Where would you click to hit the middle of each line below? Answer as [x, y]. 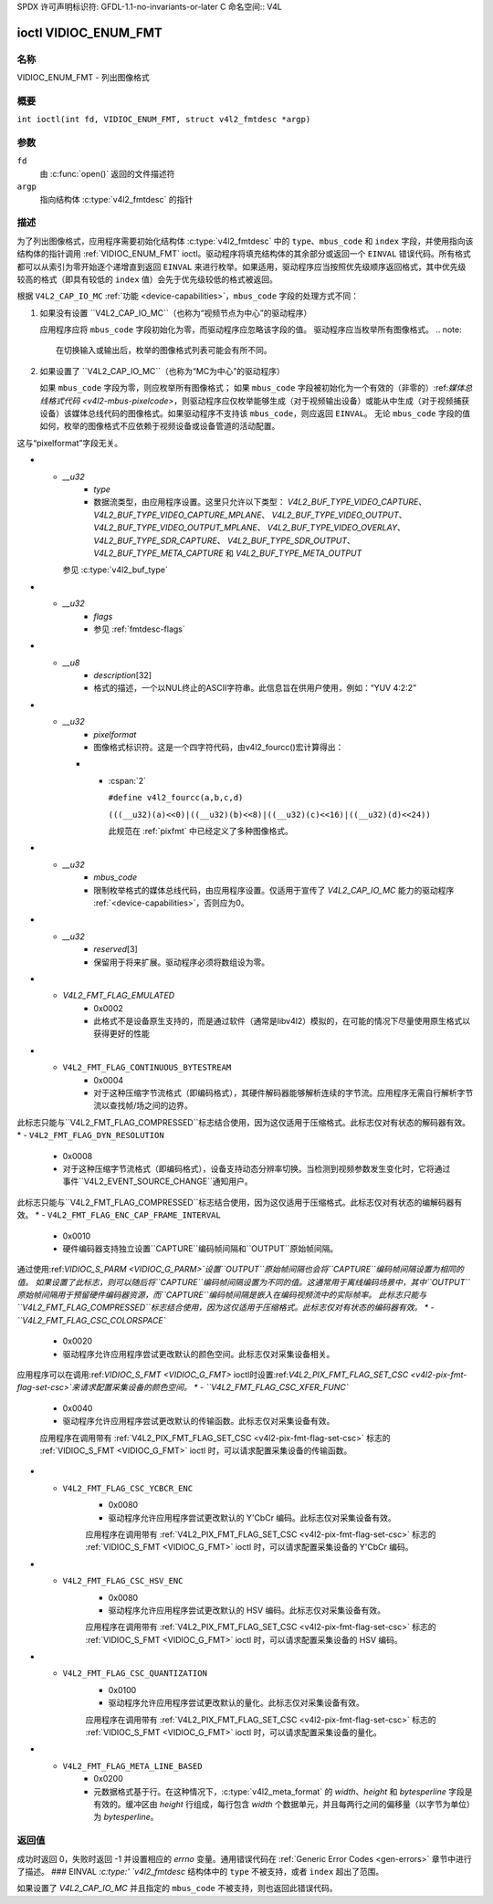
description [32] [123, 675]
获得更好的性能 [121, 1034]
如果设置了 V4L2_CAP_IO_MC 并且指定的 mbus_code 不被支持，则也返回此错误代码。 [177, 1888]
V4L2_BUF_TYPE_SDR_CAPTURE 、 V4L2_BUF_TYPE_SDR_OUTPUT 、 [224, 540]
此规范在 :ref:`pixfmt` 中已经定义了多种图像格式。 [201, 831]
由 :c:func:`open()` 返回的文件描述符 [107, 173]
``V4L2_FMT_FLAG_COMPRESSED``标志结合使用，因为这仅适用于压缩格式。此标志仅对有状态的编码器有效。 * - [226, 1308]
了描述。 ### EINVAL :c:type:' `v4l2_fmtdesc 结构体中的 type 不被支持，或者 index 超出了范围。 [200, 1871]
